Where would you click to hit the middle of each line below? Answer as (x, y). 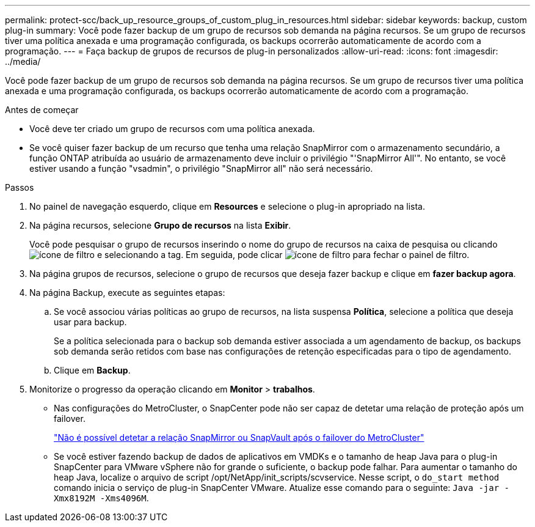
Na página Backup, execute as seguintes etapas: (127, 293)
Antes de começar (42, 110)
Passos (20, 187)
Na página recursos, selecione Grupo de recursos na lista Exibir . (160, 225)
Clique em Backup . (92, 370)
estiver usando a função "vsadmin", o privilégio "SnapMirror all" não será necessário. (201, 168)
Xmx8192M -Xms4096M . (101, 498)
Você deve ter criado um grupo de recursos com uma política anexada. (172, 129)
